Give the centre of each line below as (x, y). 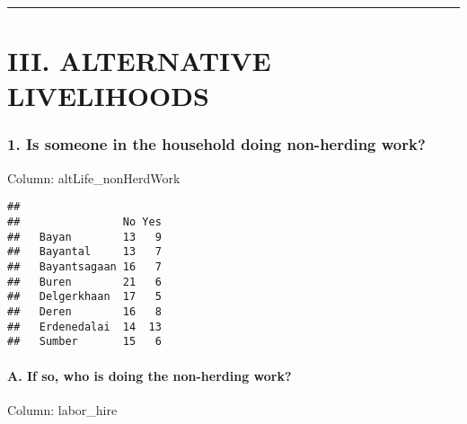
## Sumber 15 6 (84, 342)
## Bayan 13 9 (84, 237)
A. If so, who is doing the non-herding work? (150, 375)
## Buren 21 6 (84, 282)
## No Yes (84, 222)
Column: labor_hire (62, 409)
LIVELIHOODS (108, 96)
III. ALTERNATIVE (139, 61)
